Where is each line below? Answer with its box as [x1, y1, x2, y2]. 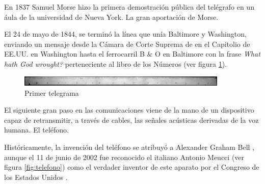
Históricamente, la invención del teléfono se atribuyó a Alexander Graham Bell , [4, 141, 254, 152]
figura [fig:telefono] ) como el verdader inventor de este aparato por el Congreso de [4, 162, 259, 172]
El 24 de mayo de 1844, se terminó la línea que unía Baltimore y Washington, [4, 29, 247, 39]
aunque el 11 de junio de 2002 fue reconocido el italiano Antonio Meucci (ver [4, 151, 245, 162]
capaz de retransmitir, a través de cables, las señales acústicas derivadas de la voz [4, 114, 259, 125]
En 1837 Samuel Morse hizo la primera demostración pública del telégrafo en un [4, 2, 254, 12]
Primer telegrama [24, 87, 79, 98]
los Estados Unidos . [4, 171, 68, 182]
